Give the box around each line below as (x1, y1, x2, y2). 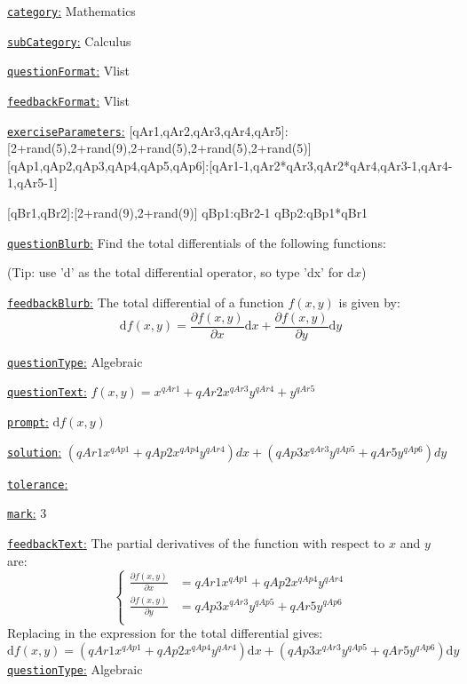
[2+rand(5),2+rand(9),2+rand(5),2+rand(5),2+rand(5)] (7, 139, 312, 157)
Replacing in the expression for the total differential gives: (7, 624, 323, 642)
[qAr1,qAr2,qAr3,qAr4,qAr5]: (129, 121, 289, 139)
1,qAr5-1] (7, 173, 58, 192)
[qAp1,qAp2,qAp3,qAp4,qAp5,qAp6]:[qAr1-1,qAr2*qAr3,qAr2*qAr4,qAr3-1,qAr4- (7, 155, 453, 174)
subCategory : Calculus (7, 31, 131, 50)
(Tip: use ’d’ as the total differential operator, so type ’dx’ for (7, 263, 344, 282)
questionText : (7, 382, 87, 401)
